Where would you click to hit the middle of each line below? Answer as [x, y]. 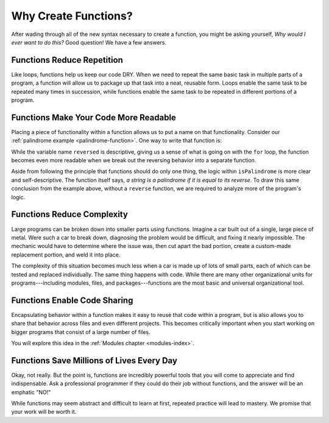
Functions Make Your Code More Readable [94, 117]
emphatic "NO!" [31, 392]
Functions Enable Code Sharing [72, 300]
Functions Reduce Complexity [69, 214]
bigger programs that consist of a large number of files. [81, 332]
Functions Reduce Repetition [67, 60]
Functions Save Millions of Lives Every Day [94, 361]
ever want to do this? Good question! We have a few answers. [89, 42]
